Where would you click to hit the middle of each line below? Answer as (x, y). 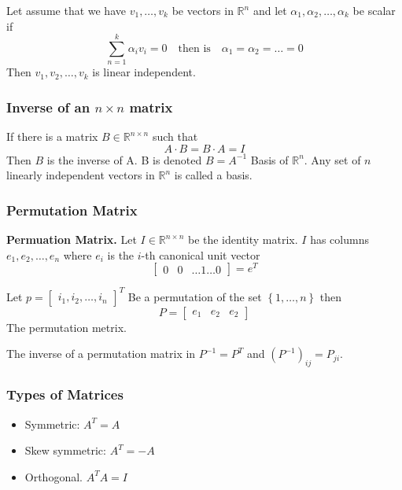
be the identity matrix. (243, 239)
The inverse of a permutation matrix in (101, 354)
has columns (339, 239)
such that (175, 136)
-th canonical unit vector (201, 254)
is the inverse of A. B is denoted (124, 159)
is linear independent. (144, 72)
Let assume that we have (66, 10)
